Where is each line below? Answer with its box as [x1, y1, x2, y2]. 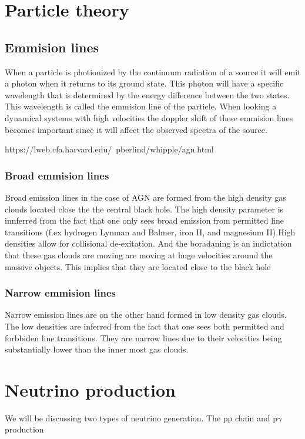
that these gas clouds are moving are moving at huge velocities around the [5, 248, 273, 261]
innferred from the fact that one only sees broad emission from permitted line [5, 214, 284, 227]
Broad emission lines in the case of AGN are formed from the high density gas [5, 191, 286, 203]
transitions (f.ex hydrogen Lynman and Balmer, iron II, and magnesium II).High [5, 225, 296, 238]
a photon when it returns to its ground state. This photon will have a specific [5, 77, 284, 89]
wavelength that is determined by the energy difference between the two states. [5, 88, 290, 101]
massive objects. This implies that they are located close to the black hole [5, 260, 271, 272]
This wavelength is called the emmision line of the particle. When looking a [5, 100, 277, 112]
